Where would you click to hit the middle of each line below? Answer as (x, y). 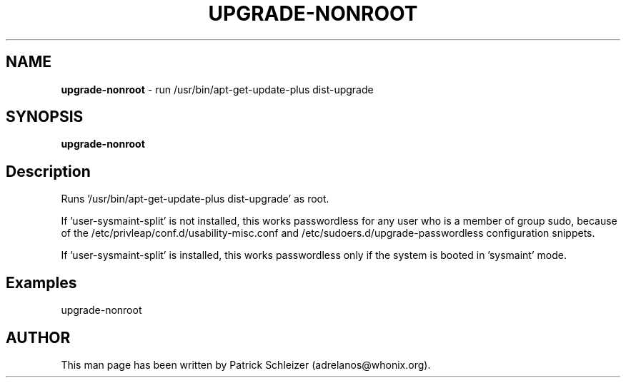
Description (48, 171)
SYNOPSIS (45, 117)
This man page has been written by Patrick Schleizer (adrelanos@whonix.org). (246, 364)
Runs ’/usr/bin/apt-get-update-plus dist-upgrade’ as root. (195, 199)
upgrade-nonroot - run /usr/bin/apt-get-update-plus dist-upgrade (217, 89)
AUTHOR (38, 337)
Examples (41, 282)
